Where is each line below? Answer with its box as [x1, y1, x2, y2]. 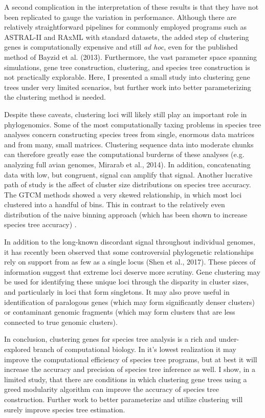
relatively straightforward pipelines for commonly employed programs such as [4, 21, 247, 32]
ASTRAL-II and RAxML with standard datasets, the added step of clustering [4, 31, 249, 42]
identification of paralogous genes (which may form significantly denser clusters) [4, 296, 255, 307]
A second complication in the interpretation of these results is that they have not [4, 2, 259, 12]
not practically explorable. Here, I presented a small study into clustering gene [4, 72, 250, 82]
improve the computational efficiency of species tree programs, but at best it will [4, 354, 257, 364]
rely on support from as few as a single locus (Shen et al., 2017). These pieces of [4, 256, 256, 267]
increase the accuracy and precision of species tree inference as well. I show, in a [4, 364, 255, 375]
